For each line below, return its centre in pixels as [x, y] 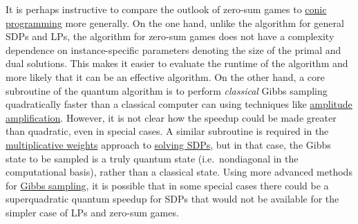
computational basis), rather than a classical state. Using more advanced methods [179, 172]
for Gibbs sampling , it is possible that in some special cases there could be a [167, 185]
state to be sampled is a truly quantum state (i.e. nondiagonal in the [152, 158]
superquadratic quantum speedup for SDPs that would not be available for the [172, 199]
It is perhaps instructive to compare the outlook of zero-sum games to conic [166, 9]
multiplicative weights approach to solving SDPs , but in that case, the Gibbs [168, 144]
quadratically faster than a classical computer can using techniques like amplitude [179, 104]
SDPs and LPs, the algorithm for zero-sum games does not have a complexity [170, 36]
